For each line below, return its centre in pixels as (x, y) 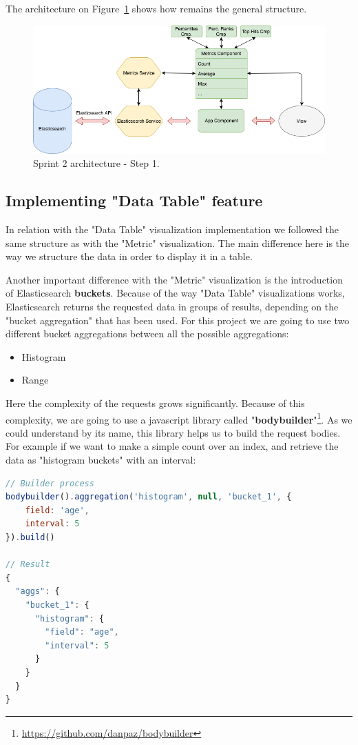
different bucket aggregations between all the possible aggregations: (147, 334)
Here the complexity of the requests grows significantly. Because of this (155, 403)
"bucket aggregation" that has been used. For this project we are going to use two (178, 320)
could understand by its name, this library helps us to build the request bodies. (173, 432)
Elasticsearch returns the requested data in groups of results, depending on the (172, 307)
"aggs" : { (38, 592)
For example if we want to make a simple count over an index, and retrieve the (172, 446)
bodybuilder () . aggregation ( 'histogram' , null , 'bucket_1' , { (149, 497)
